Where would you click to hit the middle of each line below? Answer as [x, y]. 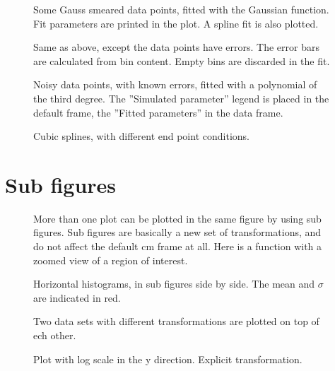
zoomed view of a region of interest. [111, 260]
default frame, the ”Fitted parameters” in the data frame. [158, 112]
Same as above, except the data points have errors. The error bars [176, 47]
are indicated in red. [77, 297]
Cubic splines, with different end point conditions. [141, 136]
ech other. [55, 335]
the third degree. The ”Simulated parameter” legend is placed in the [181, 98]
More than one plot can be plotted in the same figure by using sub [177, 218]
